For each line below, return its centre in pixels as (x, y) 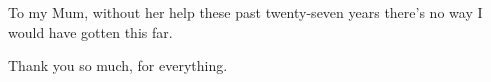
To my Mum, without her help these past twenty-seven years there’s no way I (245, 12)
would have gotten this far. (90, 31)
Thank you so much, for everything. (118, 65)
